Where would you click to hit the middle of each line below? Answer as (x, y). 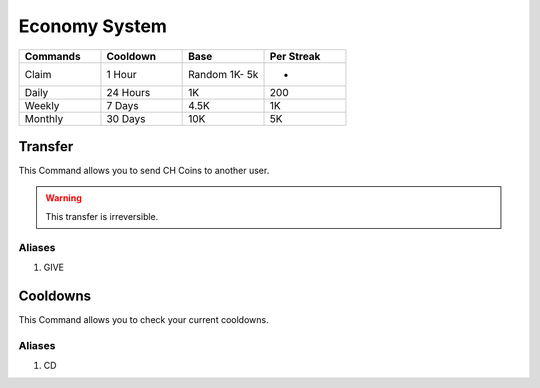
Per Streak (295, 56)
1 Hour (121, 74)
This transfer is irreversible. (102, 216)
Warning (63, 198)
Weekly (42, 105)
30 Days (126, 118)
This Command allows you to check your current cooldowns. (143, 319)
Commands (52, 56)
